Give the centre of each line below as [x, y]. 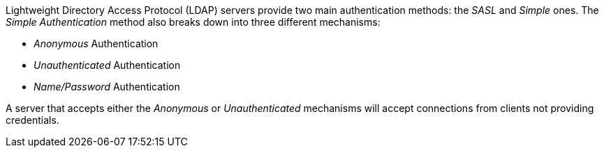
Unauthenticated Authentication [107, 65]
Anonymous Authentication [96, 43]
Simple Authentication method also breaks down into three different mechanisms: [193, 22]
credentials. [32, 120]
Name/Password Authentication [107, 87]
